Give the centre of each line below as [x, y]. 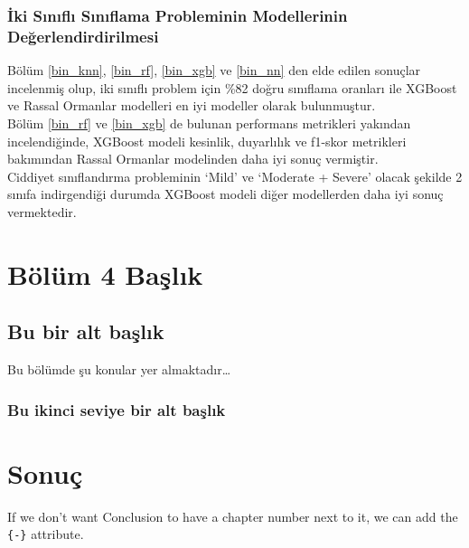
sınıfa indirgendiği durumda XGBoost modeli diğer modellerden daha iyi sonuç [225, 194]
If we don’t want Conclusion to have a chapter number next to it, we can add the [233, 516]
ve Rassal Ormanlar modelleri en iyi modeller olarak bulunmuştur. [192, 105]
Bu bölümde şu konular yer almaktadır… [119, 369]
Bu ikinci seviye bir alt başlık [117, 409]
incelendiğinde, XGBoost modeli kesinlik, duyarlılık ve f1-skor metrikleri [207, 141]
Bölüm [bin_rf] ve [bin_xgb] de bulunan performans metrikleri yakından [209, 123]
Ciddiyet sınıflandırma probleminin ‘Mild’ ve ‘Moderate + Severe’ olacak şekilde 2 [235, 176]
